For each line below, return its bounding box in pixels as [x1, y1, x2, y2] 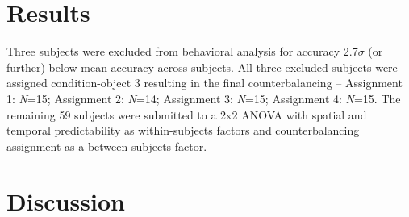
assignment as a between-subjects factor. [6, 137, 207, 154]
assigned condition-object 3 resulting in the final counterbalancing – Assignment [6, 74, 403, 91]
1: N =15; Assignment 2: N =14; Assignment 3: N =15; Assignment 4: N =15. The [6, 90, 401, 106]
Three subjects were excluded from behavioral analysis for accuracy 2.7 [6, 43, 358, 60]
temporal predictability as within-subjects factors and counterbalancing [6, 122, 360, 139]
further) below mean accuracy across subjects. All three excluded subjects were [6, 58, 398, 75]
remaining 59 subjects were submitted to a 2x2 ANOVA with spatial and [6, 106, 367, 123]
